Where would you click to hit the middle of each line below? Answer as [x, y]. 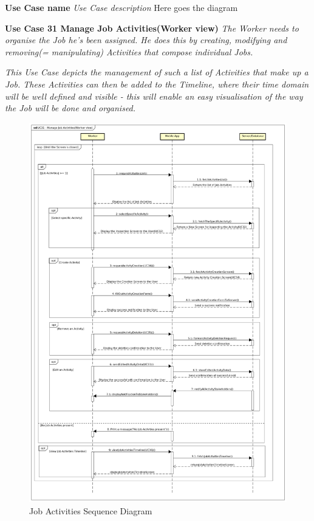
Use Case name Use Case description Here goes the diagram [121, 7]
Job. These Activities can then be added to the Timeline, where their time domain [157, 84]
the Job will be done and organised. [70, 108]
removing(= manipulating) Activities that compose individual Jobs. [129, 51]
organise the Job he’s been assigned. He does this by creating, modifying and [146, 40]
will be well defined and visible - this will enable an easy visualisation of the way [154, 96]
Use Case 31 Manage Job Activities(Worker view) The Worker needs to [152, 28]
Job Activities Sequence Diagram [91, 511]
